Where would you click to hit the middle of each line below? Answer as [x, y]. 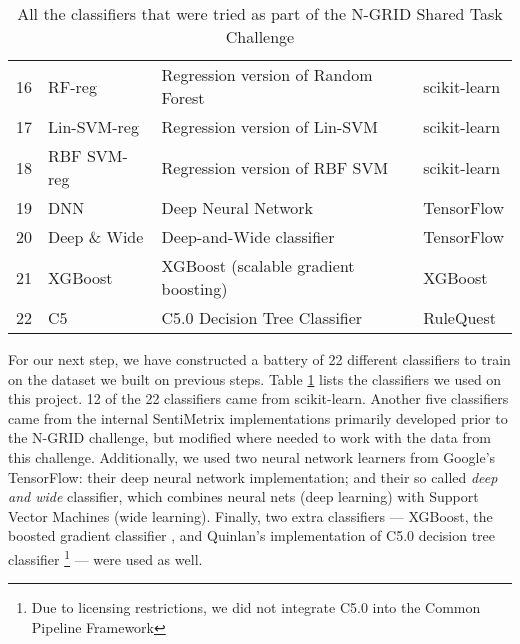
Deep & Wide [96, 236]
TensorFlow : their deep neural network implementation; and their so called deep [253, 476]
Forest [183, 97]
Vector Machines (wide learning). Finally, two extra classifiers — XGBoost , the [250, 515]
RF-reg [72, 86]
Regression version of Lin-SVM [269, 126]
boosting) [194, 288]
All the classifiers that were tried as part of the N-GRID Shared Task [260, 13]
